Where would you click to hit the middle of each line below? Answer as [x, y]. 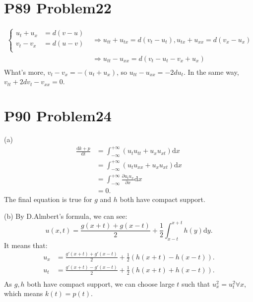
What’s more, [25, 72]
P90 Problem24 [58, 116]
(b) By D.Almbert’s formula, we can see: [66, 216]
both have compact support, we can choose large [101, 283]
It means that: [26, 245]
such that [196, 283]
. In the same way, [211, 72]
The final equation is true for [48, 199]
